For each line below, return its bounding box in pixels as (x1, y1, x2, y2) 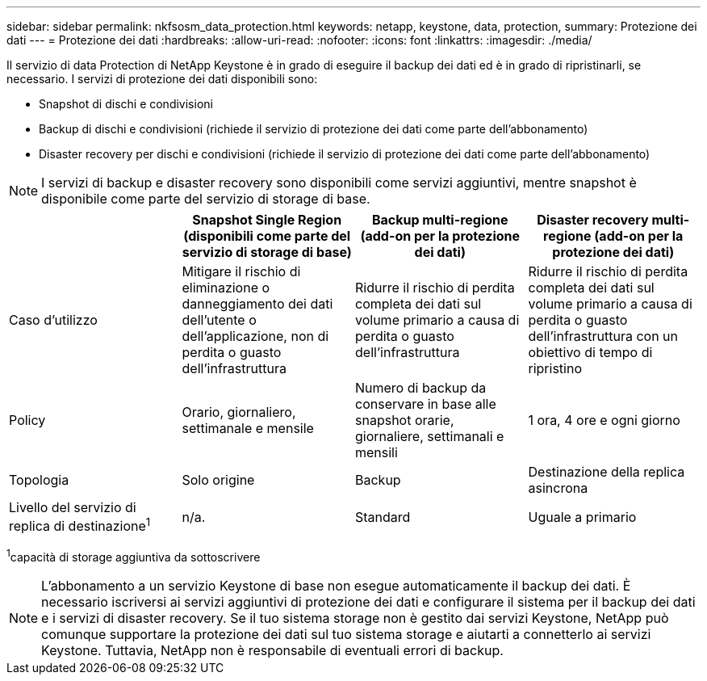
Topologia (9, 472, 69, 488)
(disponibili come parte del (183, 228, 351, 244)
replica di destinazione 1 (9, 515, 151, 535)
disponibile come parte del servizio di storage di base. (41, 191, 370, 207)
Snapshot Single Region (192, 212, 342, 228)
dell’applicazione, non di (182, 328, 329, 344)
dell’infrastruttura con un (528, 328, 679, 344)
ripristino (528, 360, 583, 376)
